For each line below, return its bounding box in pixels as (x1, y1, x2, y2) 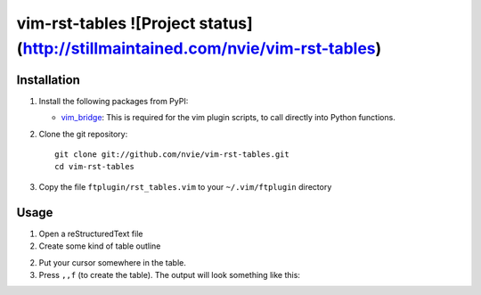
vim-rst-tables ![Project (16, 13, 196, 33)
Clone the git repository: (38, 128, 128, 139)
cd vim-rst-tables (54, 161, 135, 172)
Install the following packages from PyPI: (38, 95, 189, 106)
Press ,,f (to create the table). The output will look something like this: (38, 269, 300, 280)
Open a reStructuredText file (38, 228, 143, 239)
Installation (16, 72, 80, 87)
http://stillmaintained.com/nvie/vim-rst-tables (22, 38, 376, 58)
